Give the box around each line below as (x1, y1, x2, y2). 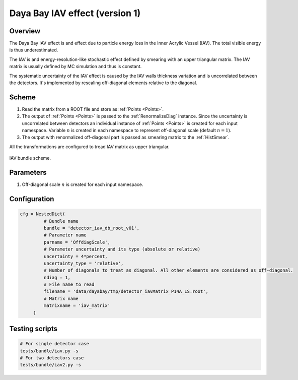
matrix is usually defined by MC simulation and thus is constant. (9, 64, 142, 70)
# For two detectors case (20, 355, 84, 361)
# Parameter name (43, 232, 87, 238)
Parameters (9, 168, 47, 177)
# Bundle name (43, 218, 79, 224)
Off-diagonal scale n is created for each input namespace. (22, 181, 143, 187)
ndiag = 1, (43, 275, 70, 280)
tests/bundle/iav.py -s (20, 348, 79, 354)
